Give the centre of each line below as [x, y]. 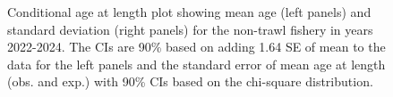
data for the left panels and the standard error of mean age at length [196, 64]
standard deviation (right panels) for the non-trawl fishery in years [190, 29]
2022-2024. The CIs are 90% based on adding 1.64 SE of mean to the [196, 47]
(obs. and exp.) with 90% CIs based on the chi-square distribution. [190, 81]
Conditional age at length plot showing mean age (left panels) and [189, 12]
